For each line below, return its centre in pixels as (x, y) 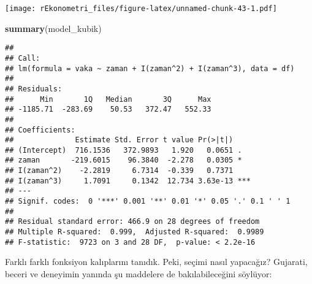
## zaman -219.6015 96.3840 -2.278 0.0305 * (124, 160)
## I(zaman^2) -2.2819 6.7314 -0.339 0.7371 (119, 171)
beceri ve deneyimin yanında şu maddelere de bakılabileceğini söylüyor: (139, 273)
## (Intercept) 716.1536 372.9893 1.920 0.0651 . (124, 150)
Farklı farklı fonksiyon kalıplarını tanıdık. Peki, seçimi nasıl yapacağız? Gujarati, (156, 262)
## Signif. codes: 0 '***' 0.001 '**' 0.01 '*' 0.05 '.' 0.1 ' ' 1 (148, 201)
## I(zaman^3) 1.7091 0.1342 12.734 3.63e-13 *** (128, 181)
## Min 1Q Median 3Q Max (108, 99)
